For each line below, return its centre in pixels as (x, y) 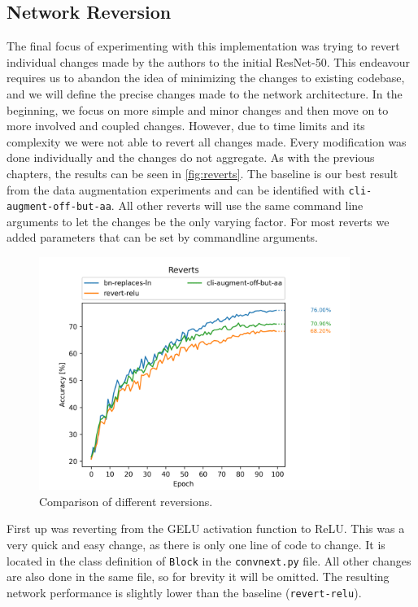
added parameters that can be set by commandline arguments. (162, 237)
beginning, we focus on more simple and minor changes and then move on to (198, 109)
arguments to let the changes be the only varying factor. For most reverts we (198, 221)
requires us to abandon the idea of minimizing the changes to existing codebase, (206, 78)
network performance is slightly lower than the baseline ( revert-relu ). (184, 592)
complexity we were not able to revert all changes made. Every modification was (207, 141)
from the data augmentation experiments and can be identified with (176, 189)
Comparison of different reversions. (126, 501)
